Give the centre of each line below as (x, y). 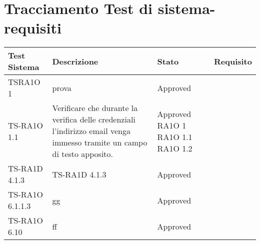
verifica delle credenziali (94, 119)
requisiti (33, 28)
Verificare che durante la (95, 108)
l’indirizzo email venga (91, 131)
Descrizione (75, 61)
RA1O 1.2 (175, 148)
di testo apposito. (83, 154)
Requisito (233, 61)
